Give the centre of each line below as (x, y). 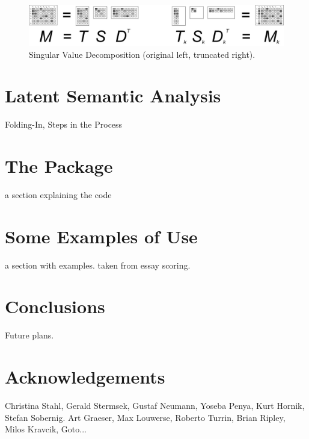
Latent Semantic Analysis (113, 95)
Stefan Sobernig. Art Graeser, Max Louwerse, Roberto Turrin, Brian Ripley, (145, 417)
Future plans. (29, 335)
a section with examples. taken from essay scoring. (98, 265)
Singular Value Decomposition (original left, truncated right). (142, 54)
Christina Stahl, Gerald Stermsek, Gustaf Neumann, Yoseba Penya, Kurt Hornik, (155, 406)
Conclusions (55, 306)
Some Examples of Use (101, 236)
